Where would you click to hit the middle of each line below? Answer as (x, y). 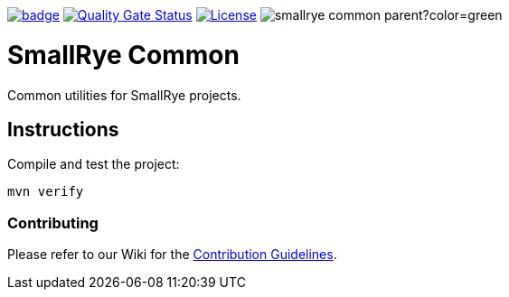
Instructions (63, 129)
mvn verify (46, 192)
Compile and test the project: (94, 164)
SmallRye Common (123, 55)
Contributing (53, 223)
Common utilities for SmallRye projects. (124, 95)
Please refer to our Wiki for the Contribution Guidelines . (172, 255)
